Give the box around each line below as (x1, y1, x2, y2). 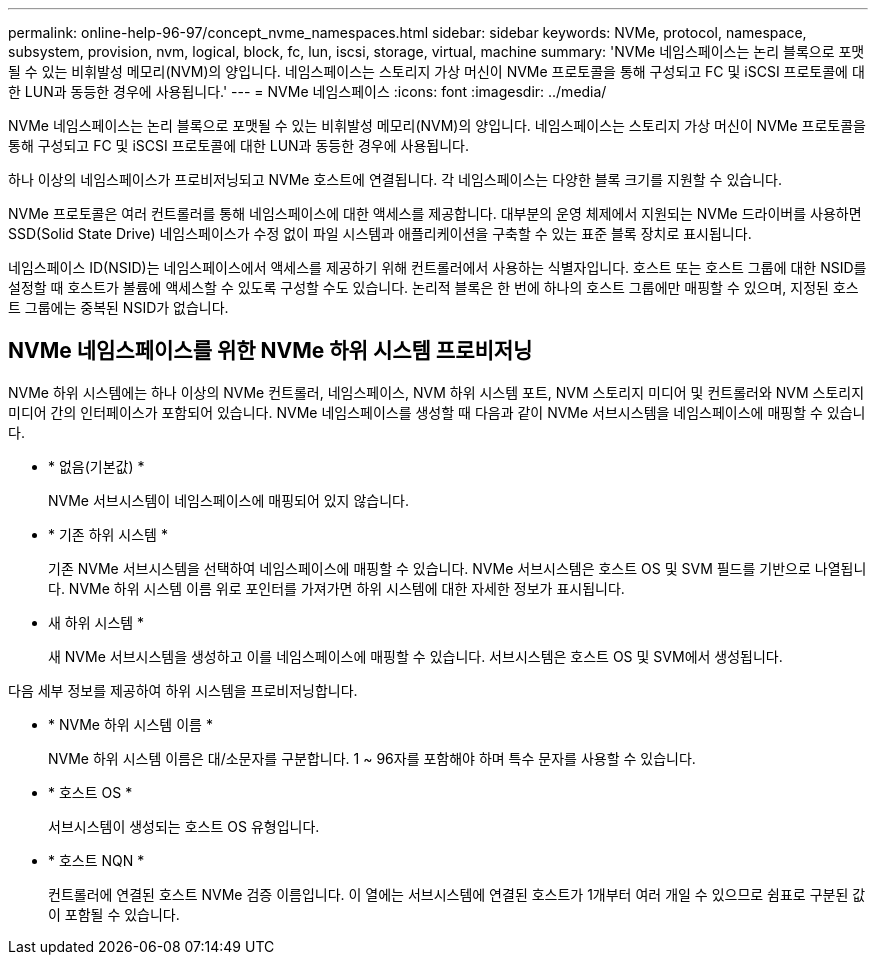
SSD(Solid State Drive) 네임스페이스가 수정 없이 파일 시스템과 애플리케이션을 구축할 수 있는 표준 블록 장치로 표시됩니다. (8, 225, 752, 242)
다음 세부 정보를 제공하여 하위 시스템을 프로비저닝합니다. (8, 681, 358, 699)
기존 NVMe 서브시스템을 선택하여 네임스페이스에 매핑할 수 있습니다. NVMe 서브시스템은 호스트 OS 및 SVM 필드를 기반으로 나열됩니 (48, 559, 867, 577)
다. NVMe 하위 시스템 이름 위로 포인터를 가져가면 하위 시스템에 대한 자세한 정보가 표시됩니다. (48, 579, 625, 597)
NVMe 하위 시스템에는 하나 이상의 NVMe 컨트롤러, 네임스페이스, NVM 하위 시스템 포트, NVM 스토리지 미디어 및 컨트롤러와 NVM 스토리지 (8, 383, 865, 401)
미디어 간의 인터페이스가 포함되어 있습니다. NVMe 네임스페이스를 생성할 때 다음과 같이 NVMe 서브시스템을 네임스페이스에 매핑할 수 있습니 (8, 403, 866, 421)
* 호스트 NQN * (48, 851, 145, 869)
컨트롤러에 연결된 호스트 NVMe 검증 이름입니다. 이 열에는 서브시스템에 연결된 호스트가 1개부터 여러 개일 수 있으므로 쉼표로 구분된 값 (48, 885, 866, 903)
